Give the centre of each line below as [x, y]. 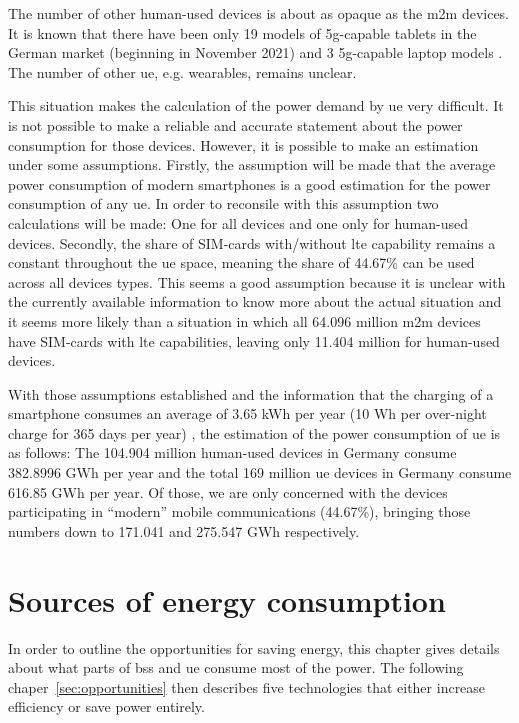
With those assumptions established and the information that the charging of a [251, 393]
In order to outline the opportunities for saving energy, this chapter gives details [254, 647]
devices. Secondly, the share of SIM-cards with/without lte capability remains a [252, 242]
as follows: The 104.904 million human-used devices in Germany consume [232, 452]
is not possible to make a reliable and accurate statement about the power [235, 124]
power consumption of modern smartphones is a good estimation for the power [249, 183]
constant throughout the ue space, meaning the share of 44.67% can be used [241, 262]
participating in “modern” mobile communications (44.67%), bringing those [239, 511]
